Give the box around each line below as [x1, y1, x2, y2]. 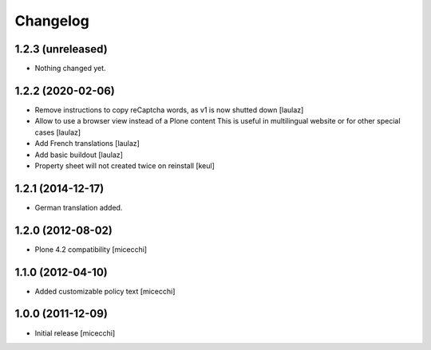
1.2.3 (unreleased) [14, 42, 108, 56]
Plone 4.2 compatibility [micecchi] [34, 244, 148, 254]
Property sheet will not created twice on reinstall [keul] [34, 160, 215, 171]
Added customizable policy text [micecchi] [34, 286, 176, 296]
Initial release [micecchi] [34, 328, 116, 338]
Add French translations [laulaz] [34, 139, 140, 148]
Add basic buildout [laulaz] [34, 150, 124, 159]
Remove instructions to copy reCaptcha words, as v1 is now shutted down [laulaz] [34, 104, 304, 115]
